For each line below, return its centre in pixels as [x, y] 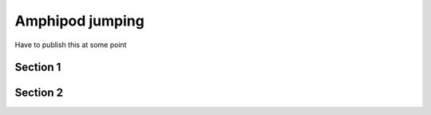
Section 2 [39, 93]
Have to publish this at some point [71, 45]
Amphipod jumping [80, 21]
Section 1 [38, 67]
